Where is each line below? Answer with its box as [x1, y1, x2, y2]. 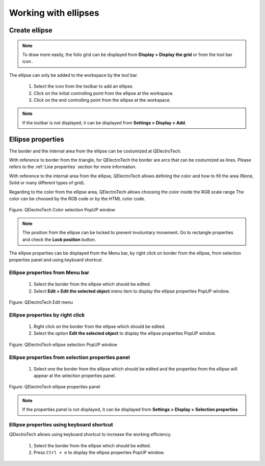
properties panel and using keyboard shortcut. [9, 257, 103, 263]
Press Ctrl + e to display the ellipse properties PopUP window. [33, 450, 165, 456]
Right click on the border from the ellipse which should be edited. [33, 323, 166, 329]
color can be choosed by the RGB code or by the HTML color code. [9, 196, 146, 202]
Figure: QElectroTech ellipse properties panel [9, 384, 101, 390]
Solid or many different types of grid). [9, 180, 85, 186]
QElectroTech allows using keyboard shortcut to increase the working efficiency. [9, 432, 172, 437]
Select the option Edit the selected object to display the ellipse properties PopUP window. [33, 330, 216, 336]
